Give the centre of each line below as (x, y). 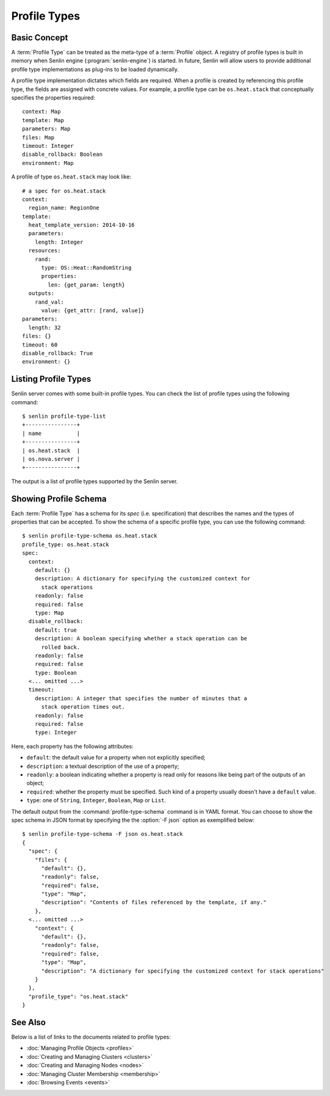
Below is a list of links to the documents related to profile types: (91, 1037)
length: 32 (45, 327)
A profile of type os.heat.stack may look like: (71, 177)
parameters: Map (46, 129)
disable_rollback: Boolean (63, 155)
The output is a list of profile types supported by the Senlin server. (95, 481)
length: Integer (59, 242)
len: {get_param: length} (86, 285)
